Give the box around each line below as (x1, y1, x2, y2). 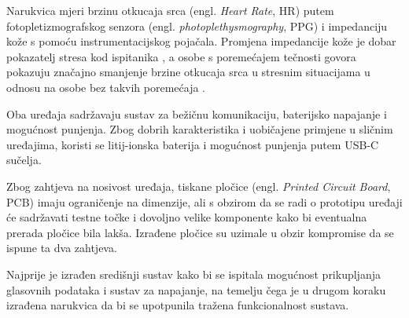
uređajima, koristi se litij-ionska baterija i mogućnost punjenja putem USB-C (6, 136, 379, 152)
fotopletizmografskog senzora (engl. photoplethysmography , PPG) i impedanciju (6, 17, 388, 34)
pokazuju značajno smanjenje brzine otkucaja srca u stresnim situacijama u (6, 64, 370, 80)
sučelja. (6, 152, 42, 168)
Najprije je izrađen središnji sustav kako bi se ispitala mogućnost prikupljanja (6, 265, 381, 282)
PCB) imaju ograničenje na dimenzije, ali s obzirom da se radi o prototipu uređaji (6, 193, 403, 210)
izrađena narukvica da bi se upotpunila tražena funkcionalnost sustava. (6, 297, 349, 313)
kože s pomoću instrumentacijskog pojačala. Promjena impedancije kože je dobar (6, 33, 396, 49)
